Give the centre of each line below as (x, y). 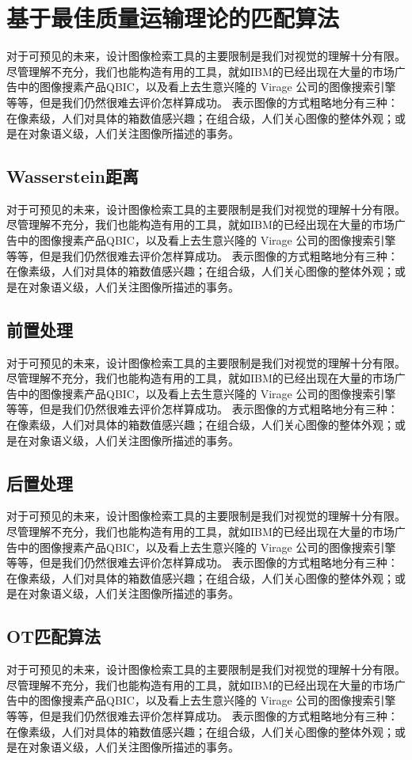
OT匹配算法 (53, 636)
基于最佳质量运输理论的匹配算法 (173, 18)
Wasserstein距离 (72, 176)
